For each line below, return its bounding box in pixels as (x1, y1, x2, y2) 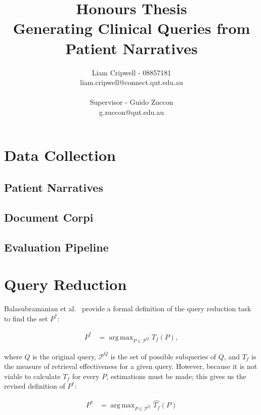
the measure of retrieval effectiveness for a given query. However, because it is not (4, 361, 257, 371)
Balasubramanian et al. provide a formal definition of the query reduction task (4, 303, 251, 314)
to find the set (4, 313, 48, 323)
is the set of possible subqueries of (110, 351, 216, 361)
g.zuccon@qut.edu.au (99, 106, 164, 117)
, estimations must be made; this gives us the (106, 370, 246, 381)
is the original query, (32, 351, 97, 361)
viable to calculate (4, 370, 61, 381)
